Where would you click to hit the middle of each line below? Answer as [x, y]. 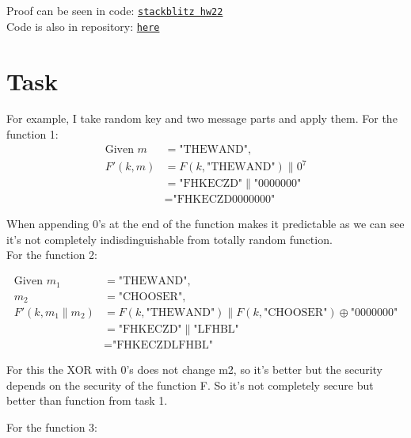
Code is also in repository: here [83, 26]
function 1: [32, 134]
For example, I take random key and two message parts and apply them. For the [202, 118]
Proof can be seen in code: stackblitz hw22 [115, 10]
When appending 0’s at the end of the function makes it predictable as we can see [205, 224]
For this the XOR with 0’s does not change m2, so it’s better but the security [194, 369]
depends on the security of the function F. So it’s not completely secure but [190, 385]
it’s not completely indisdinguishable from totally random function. [169, 239]
